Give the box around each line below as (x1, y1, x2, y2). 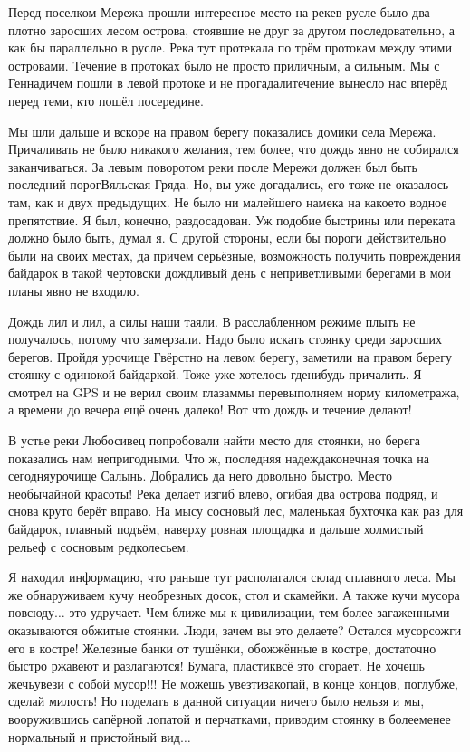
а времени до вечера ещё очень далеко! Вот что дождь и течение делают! (8, 400, 412, 419)
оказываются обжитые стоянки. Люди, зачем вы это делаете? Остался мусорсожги (8, 621, 462, 639)
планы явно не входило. (8, 281, 139, 300)
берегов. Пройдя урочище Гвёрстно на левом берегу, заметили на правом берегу (8, 347, 452, 366)
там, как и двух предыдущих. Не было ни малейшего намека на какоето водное (8, 192, 447, 211)
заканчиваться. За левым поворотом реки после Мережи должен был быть (8, 157, 417, 176)
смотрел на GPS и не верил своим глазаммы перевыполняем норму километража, (8, 382, 460, 401)
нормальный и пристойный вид (8, 727, 180, 746)
